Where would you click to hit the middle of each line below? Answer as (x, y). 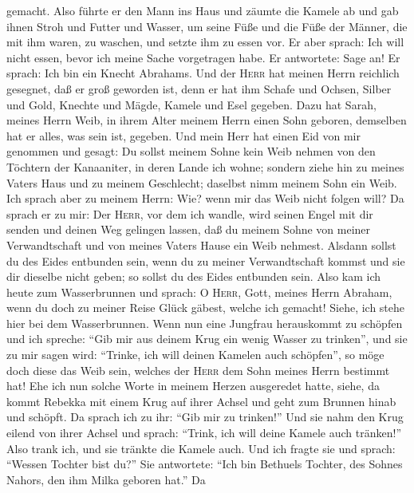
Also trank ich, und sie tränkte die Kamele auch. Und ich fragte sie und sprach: (201, 448)
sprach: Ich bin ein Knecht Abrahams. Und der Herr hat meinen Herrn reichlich (203, 73)
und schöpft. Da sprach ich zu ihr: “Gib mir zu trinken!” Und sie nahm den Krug (205, 417)
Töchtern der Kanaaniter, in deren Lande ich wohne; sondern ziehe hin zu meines (205, 166)
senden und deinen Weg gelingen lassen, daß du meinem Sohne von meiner (189, 229)
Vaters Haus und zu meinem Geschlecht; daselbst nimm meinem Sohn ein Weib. (202, 182)
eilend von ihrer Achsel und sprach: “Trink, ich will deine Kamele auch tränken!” (204, 433)
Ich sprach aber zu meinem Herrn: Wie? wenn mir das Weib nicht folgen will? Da (205, 198)
